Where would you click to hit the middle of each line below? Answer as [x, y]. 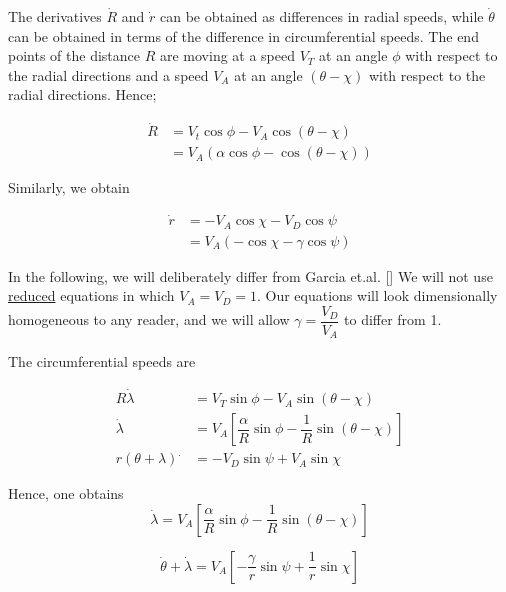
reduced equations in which [91, 295]
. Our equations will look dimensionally [377, 295]
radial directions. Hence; [82, 94]
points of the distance [74, 55]
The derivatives [55, 16]
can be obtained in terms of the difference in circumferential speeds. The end [243, 35]
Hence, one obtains [66, 493]
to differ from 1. [393, 319]
